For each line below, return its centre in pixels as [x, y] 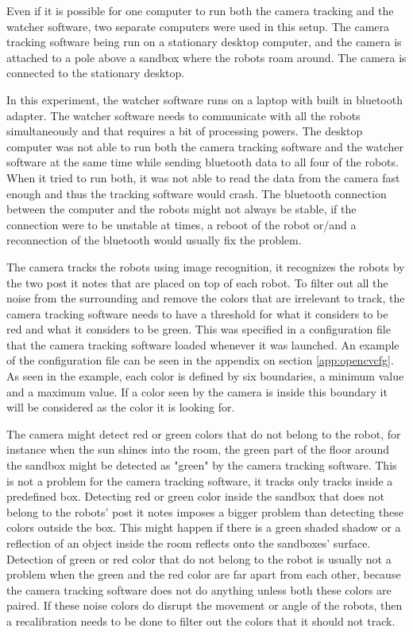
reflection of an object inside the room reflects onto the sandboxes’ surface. [189, 543]
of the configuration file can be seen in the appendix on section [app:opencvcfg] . [200, 360]
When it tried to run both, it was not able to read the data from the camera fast [203, 177]
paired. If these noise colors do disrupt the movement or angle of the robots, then [205, 605]
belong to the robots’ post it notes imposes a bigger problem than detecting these [205, 511]
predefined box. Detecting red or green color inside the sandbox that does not [195, 496]
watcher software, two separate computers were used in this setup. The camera [198, 26]
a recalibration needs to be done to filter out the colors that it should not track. [201, 620]
